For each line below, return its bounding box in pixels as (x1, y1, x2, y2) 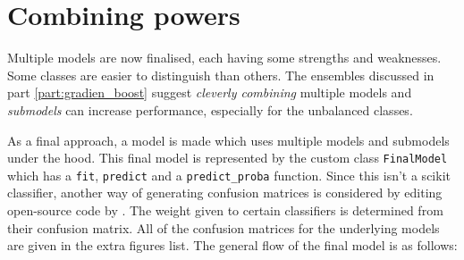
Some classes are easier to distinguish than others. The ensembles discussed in (7, 65, 434, 84)
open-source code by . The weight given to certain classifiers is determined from (7, 201, 443, 219)
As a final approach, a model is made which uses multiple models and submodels (7, 130, 450, 149)
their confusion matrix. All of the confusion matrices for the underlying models (7, 218, 440, 237)
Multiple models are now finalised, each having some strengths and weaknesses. (7, 48, 442, 67)
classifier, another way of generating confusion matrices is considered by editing (7, 183, 443, 202)
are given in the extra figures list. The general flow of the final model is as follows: (7, 236, 458, 255)
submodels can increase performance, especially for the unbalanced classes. (7, 100, 413, 119)
